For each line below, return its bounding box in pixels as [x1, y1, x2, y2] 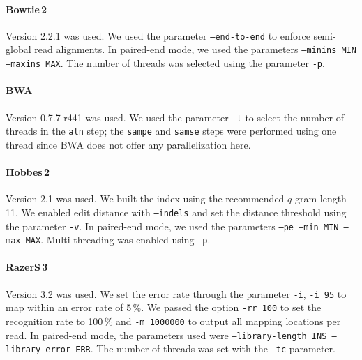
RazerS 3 [6, 260, 48, 274]
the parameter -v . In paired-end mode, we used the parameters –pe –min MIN [6, 218, 339, 233]
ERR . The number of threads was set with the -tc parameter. [75, 341, 335, 356]
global [6, 42, 31, 57]
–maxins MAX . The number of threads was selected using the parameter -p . [6, 56, 325, 70]
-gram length [292, 191, 347, 206]
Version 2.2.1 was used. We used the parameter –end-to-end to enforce [6, 28, 310, 43]
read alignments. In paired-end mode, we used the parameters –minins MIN [34, 42, 357, 57]
